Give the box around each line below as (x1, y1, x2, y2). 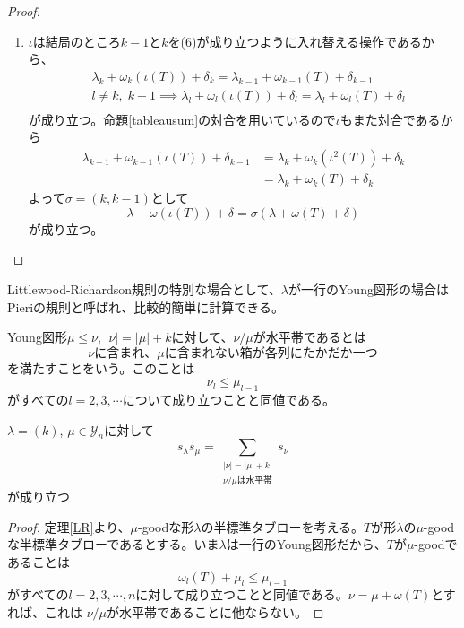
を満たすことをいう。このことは (7, 358, 195, 377)
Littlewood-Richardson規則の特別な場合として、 (7, 279, 281, 298)
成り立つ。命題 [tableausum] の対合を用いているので (40, 109, 336, 128)
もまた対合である (339, 109, 441, 128)
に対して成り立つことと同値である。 (135, 585, 348, 604)
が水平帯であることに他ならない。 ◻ (107, 603, 324, 621)
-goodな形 (138, 517, 194, 536)
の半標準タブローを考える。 (201, 517, 365, 536)
